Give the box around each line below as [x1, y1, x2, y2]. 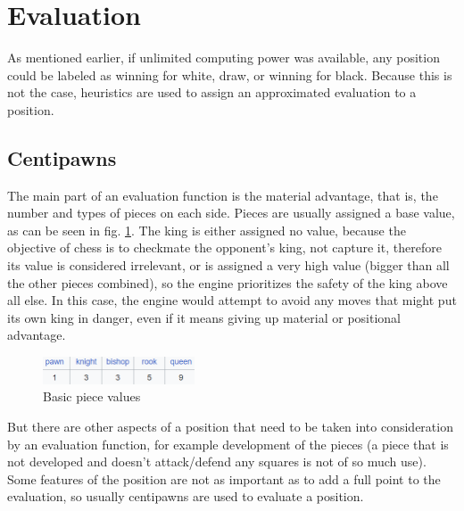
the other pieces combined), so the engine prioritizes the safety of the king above [7, 273, 448, 292]
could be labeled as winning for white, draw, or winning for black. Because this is [7, 65, 452, 84]
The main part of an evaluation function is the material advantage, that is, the [7, 185, 438, 204]
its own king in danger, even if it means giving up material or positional [7, 308, 401, 326]
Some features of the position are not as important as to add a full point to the [7, 469, 441, 488]
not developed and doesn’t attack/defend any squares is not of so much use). [7, 452, 427, 471]
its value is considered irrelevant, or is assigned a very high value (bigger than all [7, 256, 450, 275]
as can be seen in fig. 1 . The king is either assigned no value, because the [7, 220, 406, 239]
